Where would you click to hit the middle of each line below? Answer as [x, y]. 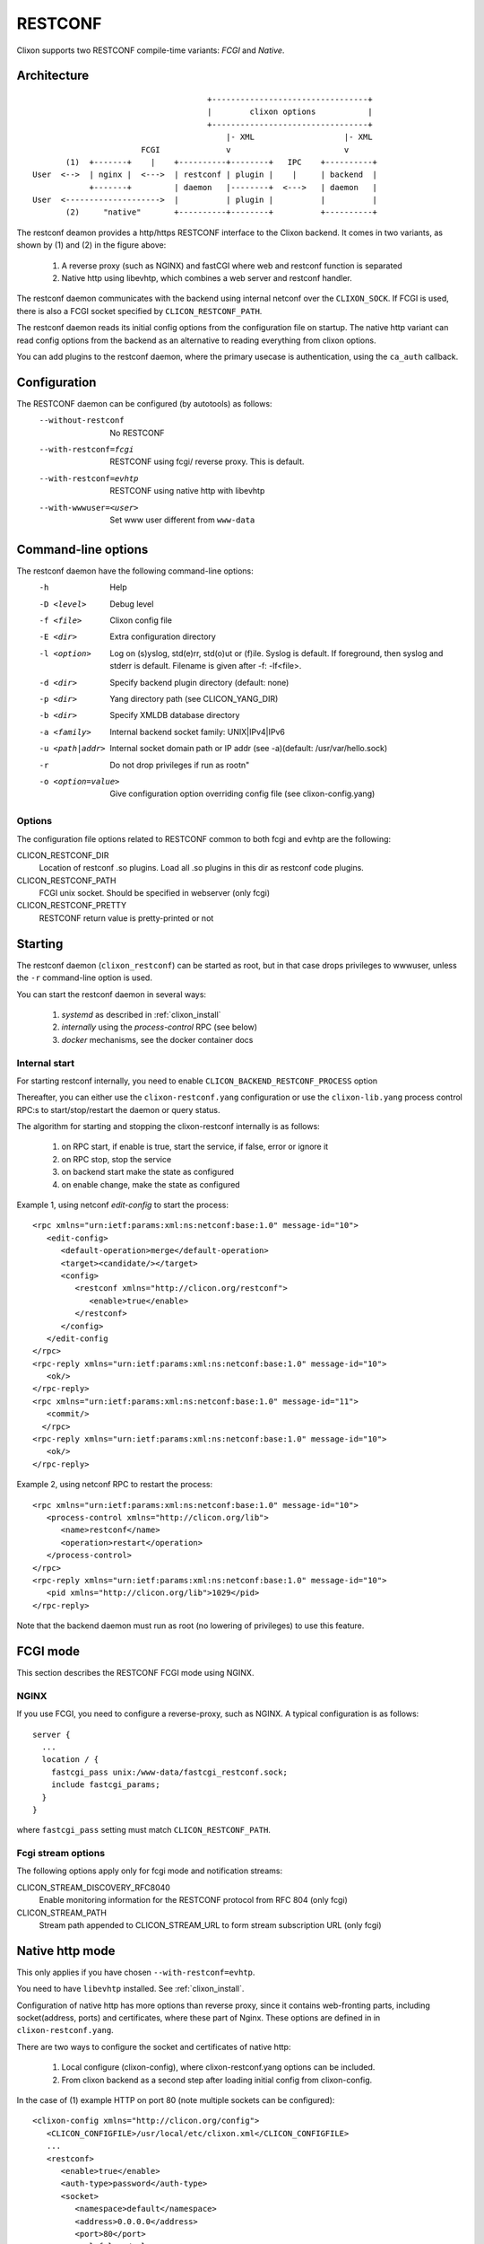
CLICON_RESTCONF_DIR [63, 855]
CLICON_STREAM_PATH [62, 1913]
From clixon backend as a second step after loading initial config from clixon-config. [217, 2080]
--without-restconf [82, 421]
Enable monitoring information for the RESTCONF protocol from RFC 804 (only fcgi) [194, 1900]
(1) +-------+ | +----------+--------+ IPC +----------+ [222, 162]
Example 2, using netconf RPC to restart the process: [115, 1485]
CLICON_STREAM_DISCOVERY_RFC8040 [93, 1887]
